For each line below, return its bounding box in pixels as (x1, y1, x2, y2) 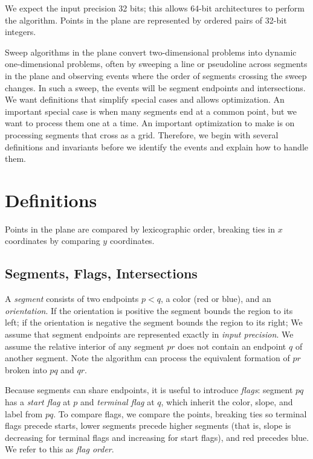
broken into (5, 363, 47, 376)
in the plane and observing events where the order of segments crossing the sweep (5, 69, 307, 82)
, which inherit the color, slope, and (161, 395, 293, 408)
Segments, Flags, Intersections (5, 264, 198, 283)
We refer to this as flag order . (5, 443, 114, 455)
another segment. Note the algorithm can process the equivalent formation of (5, 351, 290, 364)
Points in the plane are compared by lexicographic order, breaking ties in (5, 222, 276, 235)
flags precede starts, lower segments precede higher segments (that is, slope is (5, 419, 291, 432)
